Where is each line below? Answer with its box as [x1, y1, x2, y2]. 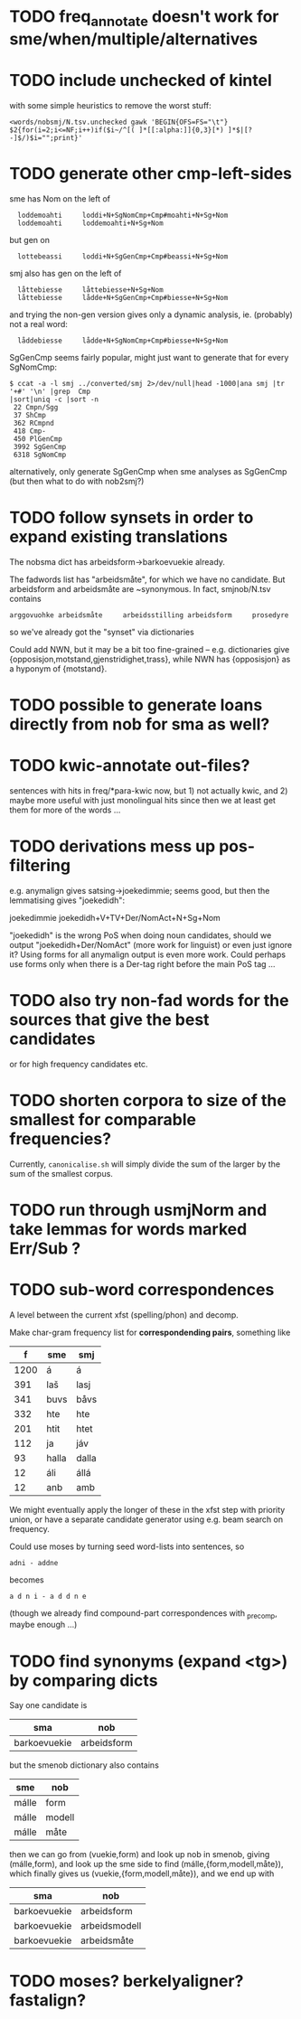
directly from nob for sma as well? [9, 714, 270, 734]
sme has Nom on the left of [9, 193, 111, 204]
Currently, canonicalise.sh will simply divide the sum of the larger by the [9, 1159, 281, 1169]
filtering [9, 855, 71, 876]
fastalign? [9, 1990, 87, 2010]
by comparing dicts [9, 1670, 158, 1691]
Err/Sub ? [9, 1238, 81, 1258]
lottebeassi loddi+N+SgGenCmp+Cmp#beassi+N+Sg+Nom [17, 251, 229, 261]
